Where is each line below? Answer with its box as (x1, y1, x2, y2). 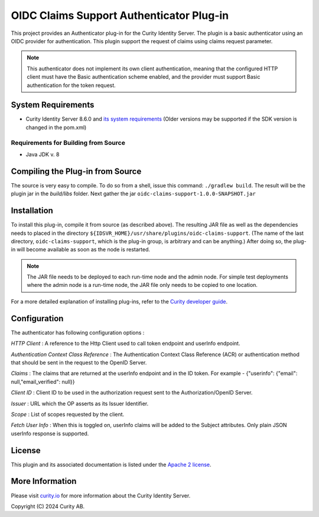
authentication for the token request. (27, 82, 116, 89)
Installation (11, 206, 53, 216)
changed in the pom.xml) (25, 124, 87, 131)
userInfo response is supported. (11, 429, 89, 437)
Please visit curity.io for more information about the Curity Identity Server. (11, 492, 191, 499)
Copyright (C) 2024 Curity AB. (11, 503, 85, 510)
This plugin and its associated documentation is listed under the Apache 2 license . (11, 461, 212, 468)
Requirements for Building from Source (11, 138, 125, 147)
